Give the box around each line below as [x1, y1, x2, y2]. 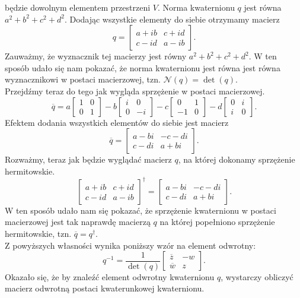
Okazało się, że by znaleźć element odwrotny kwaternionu [5, 270, 215, 283]
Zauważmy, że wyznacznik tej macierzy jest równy [5, 50, 187, 62]
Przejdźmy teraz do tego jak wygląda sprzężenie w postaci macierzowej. [5, 84, 265, 97]
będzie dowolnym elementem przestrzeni [5, 1, 151, 13]
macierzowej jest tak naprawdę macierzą [5, 215, 151, 228]
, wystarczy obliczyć [221, 270, 293, 283]
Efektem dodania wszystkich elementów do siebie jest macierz [5, 116, 229, 128]
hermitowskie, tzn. [5, 227, 72, 240]
